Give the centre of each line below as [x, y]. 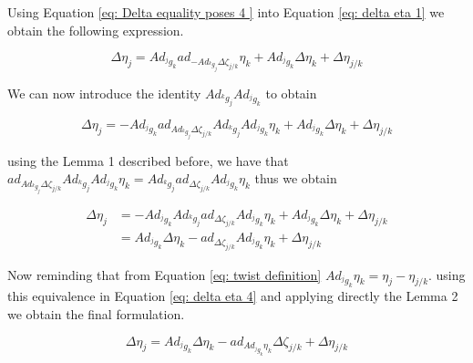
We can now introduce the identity [104, 93]
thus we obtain [296, 178]
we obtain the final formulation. [96, 313]
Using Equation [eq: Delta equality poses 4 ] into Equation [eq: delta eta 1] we [226, 12]
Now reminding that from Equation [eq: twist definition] [165, 274]
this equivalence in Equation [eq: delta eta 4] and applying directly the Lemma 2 [233, 296]
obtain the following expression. [96, 30]
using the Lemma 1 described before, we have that [148, 160]
